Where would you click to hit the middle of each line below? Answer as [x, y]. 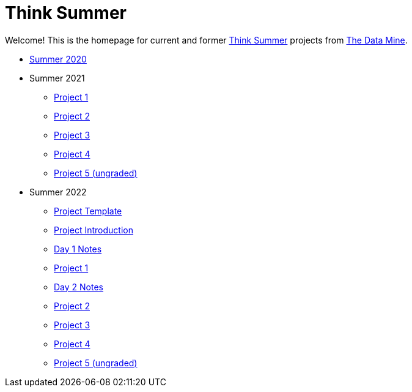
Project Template [88, 211]
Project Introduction [94, 230]
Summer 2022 [58, 192]
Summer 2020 [58, 59]
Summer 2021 [57, 78]
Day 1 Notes [78, 249]
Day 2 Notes [79, 287]
